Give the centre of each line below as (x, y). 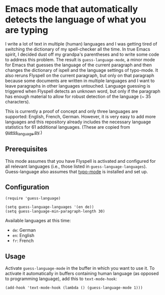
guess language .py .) (24, 133)
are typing (27, 30)
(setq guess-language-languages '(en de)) (50, 207)
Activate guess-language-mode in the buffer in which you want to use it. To (80, 268)
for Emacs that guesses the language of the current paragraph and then (79, 65)
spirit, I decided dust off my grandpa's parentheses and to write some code (82, 54)
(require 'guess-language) (33, 198)
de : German (24, 230)
